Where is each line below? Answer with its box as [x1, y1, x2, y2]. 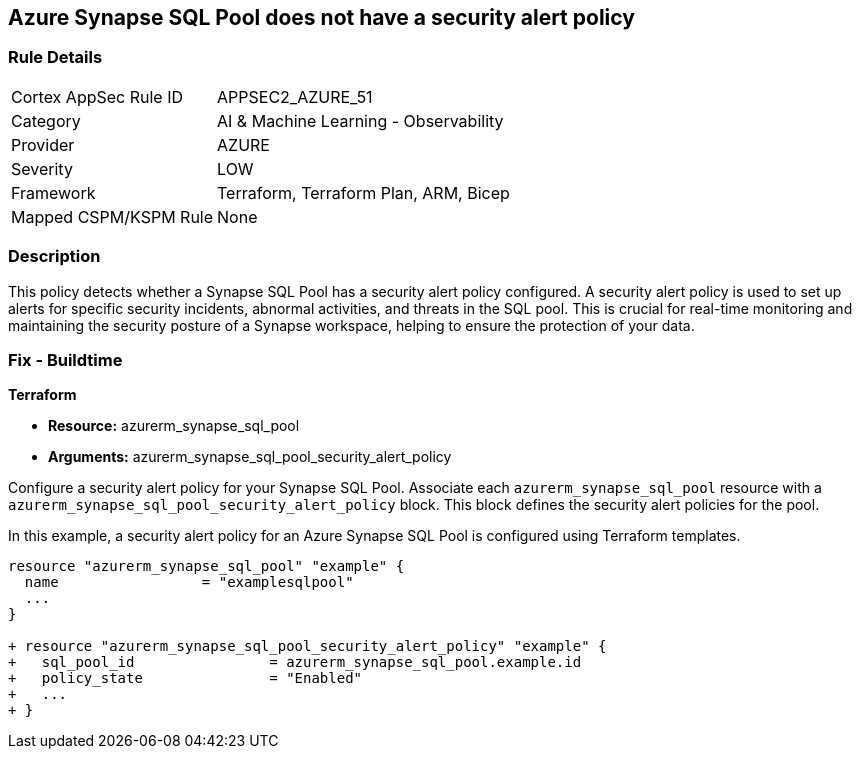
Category [11, 110, 81, 131]
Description [8, 246, 101, 267]
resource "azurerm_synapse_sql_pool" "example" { [8, 558, 405, 575]
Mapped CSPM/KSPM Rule [11, 206, 214, 227]
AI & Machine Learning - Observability [217, 110, 504, 131]
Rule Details [8, 47, 103, 68]
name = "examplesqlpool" [24, 574, 354, 591]
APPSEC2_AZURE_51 [217, 86, 373, 107]
